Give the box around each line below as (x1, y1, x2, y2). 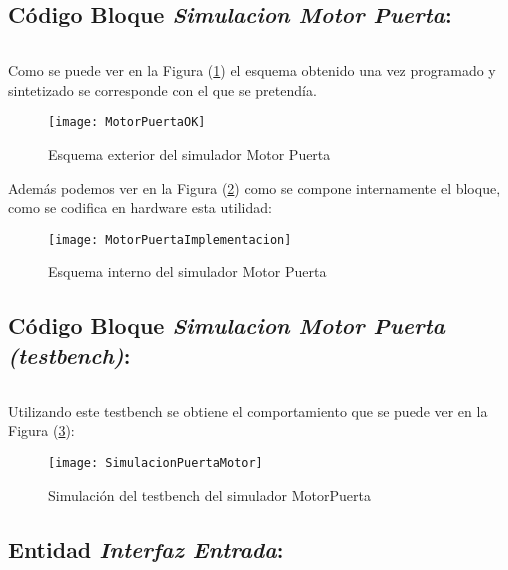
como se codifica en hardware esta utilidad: (8, 197, 272, 218)
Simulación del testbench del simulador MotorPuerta (48, 484, 371, 505)
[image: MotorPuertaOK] (48, 115, 206, 130)
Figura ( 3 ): (8, 420, 75, 441)
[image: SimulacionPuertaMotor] (48, 455, 263, 470)
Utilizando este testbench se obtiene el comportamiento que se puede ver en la (8, 400, 488, 421)
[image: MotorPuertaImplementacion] (48, 232, 292, 247)
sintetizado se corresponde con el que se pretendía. (8, 79, 317, 100)
